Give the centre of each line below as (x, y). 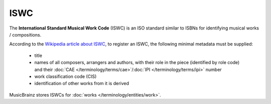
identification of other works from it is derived (82, 83)
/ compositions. (25, 34)
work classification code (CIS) (65, 76)
